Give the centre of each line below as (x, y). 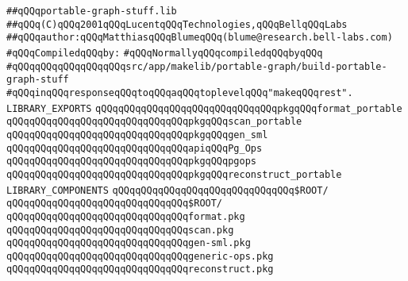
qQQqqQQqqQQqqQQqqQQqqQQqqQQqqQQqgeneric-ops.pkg (140, 256)
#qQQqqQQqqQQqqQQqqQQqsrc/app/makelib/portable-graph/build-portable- (197, 66)
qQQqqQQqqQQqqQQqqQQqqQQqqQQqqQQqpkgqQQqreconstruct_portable (174, 174)
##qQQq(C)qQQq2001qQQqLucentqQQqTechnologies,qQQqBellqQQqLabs (177, 24)
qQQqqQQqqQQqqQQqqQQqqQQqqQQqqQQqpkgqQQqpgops (131, 162)
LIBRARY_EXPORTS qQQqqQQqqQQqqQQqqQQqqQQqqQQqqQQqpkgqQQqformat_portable (204, 108)
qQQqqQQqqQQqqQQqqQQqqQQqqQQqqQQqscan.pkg (120, 230)
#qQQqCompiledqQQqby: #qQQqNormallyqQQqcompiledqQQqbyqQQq (165, 53)
